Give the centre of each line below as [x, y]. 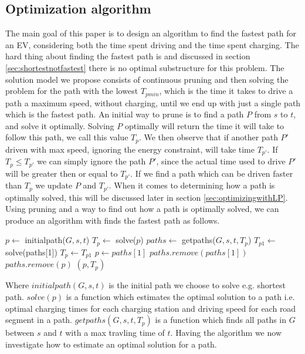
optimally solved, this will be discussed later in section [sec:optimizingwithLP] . [147, 197]
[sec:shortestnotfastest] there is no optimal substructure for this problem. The [145, 67]
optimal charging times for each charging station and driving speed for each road [151, 308]
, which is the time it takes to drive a [226, 91]
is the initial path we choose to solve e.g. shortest [197, 285]
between [20, 333]
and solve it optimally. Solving [60, 125]
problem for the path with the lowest [72, 91]
